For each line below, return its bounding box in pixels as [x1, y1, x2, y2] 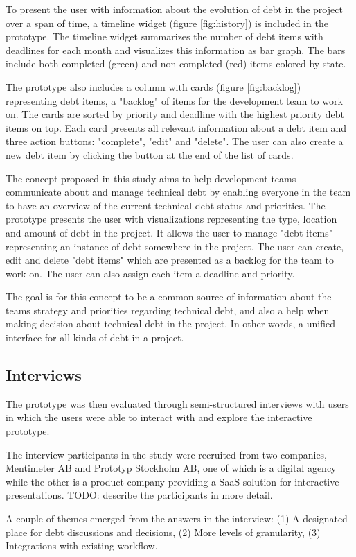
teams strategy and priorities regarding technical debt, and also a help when [6, 302, 330, 317]
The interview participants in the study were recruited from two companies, [6, 447, 328, 461]
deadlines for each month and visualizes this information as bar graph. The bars [6, 42, 346, 57]
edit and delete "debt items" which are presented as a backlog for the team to [6, 252, 334, 267]
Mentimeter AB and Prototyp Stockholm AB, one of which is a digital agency [6, 461, 337, 475]
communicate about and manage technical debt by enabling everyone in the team [6, 185, 351, 199]
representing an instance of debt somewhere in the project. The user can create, [6, 239, 344, 253]
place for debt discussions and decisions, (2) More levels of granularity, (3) [6, 524, 321, 539]
